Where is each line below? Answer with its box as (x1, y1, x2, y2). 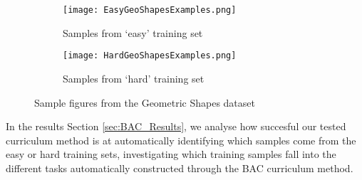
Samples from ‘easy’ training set (63, 25, 203, 40)
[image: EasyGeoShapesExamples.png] (63, 5, 237, 15)
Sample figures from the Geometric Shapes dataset (34, 95, 255, 110)
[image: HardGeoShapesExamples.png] (63, 51, 237, 61)
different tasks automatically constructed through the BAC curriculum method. (6, 160, 353, 175)
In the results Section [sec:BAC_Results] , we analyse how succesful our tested (6, 119, 346, 134)
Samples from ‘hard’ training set (63, 70, 205, 85)
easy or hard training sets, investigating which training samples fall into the (6, 147, 336, 162)
